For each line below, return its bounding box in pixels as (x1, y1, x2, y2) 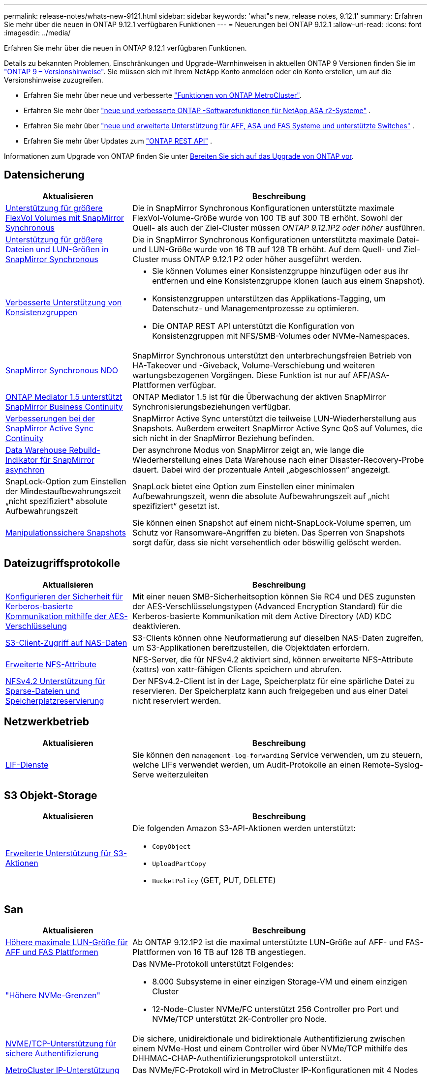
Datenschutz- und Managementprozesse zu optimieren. (152, 303, 359, 313)
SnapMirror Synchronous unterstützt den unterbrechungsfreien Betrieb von (132, 350, 412, 360)
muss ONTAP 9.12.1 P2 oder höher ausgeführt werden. (161, 254, 362, 264)
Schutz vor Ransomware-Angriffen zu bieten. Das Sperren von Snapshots (132, 527, 405, 537)
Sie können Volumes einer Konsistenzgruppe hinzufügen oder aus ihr (152, 266, 408, 276)
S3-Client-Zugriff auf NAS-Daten (5, 637, 127, 648)
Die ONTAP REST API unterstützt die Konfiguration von (152, 321, 354, 331)
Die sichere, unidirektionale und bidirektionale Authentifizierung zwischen (132, 1034, 405, 1044)
